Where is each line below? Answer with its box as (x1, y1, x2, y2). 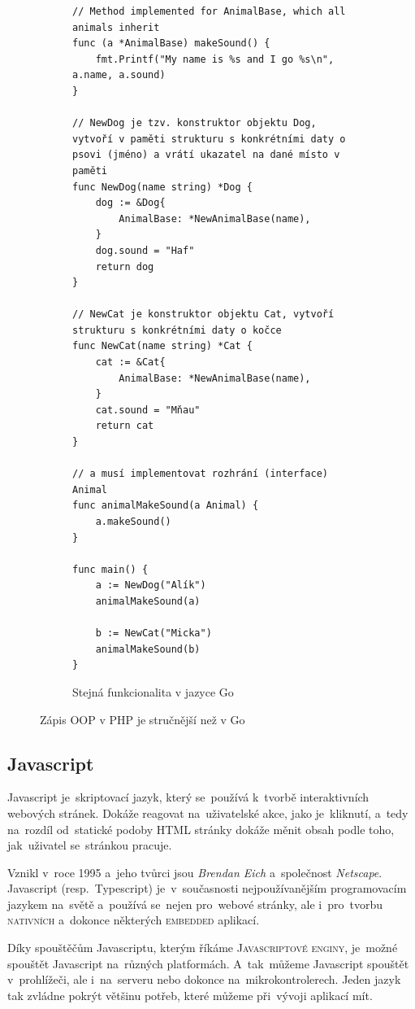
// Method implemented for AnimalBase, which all (72, 6, 346, 17)
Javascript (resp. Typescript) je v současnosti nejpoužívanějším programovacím (7, 880, 407, 897)
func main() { (72, 563, 149, 575)
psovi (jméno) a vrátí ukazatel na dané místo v (72, 149, 340, 161)
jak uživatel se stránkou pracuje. (7, 836, 172, 854)
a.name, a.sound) (72, 69, 166, 81)
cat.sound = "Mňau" (95, 404, 201, 416)
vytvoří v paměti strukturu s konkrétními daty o (72, 133, 346, 145)
